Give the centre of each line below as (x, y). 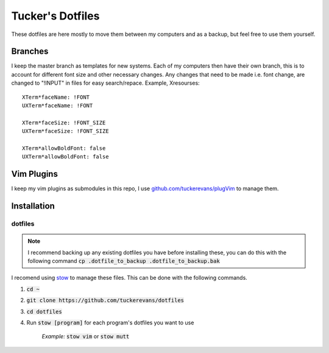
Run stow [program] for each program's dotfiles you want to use (110, 323)
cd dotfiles (44, 312)
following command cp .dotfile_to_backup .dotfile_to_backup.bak (124, 261)
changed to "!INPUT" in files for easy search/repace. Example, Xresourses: (106, 83)
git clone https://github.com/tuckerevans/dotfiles (105, 301)
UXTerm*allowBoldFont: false (65, 157)
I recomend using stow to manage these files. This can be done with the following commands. (129, 278)
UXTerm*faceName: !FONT (58, 106)
